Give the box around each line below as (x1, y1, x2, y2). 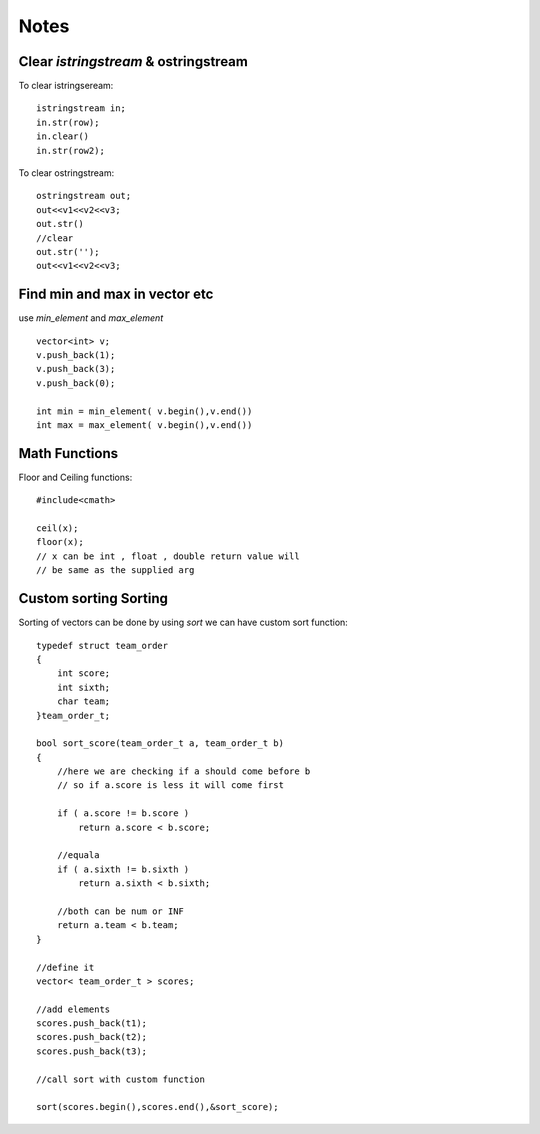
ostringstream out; (36, 190, 132, 202)
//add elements (36, 1003, 111, 1015)
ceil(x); (36, 523, 79, 534)
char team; (56, 696, 111, 707)
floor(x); (36, 536, 84, 548)
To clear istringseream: (18, 80, 114, 92)
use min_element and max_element (18, 312, 164, 324)
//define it (36, 961, 95, 973)
